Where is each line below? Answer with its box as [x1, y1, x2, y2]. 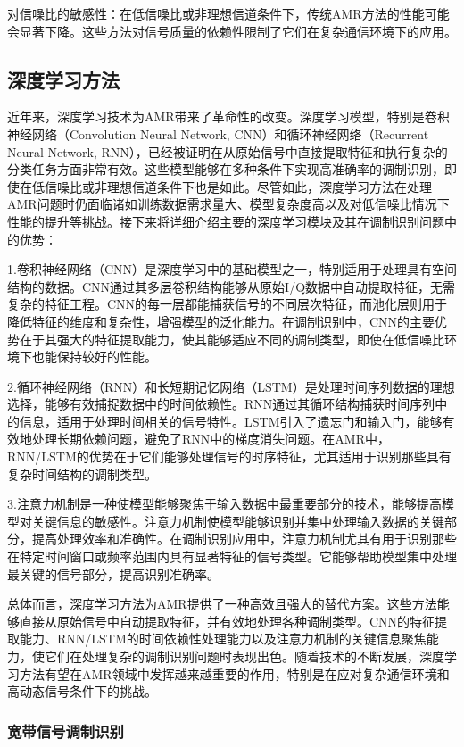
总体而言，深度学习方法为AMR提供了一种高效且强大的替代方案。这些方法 [7, 594, 437, 613]
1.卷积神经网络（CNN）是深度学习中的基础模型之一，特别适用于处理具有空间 [7, 260, 457, 278]
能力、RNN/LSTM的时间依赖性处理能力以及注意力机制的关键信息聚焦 [19, 629, 427, 648]
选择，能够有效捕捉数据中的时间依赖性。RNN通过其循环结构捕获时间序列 [7, 394, 435, 413]
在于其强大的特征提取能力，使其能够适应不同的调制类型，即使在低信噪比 [19, 329, 444, 348]
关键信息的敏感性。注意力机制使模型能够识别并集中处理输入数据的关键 [31, 511, 444, 530]
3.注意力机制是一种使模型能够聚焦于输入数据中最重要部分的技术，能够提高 [7, 494, 442, 513]
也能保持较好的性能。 [31, 347, 157, 366]
